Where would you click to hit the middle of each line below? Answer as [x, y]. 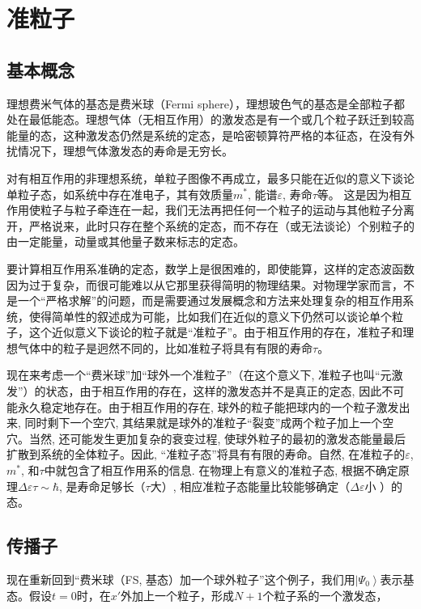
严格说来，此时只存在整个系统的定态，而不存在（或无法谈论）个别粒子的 [221, 225]
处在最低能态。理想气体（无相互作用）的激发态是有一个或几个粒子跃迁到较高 [210, 119]
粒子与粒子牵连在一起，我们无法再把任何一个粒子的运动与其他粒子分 [221, 210]
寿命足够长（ [111, 486]
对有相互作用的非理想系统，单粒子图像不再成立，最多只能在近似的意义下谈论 [210, 178]
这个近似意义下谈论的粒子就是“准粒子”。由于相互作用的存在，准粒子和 [216, 332]
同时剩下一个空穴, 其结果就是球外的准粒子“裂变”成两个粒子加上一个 [204, 423]
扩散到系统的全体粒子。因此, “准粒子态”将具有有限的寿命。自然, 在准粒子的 [206, 454]
